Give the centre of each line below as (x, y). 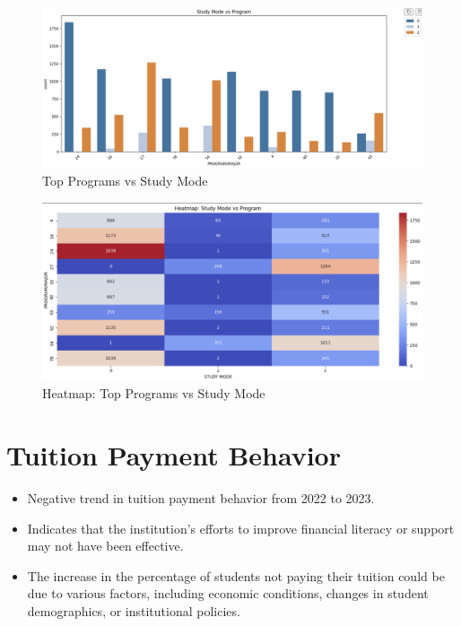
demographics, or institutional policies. (134, 610)
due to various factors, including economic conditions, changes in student (228, 593)
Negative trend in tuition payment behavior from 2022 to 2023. (201, 497)
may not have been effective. (105, 546)
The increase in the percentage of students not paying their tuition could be (236, 575)
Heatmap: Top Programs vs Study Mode (154, 393)
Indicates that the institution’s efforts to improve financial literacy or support (241, 528)
